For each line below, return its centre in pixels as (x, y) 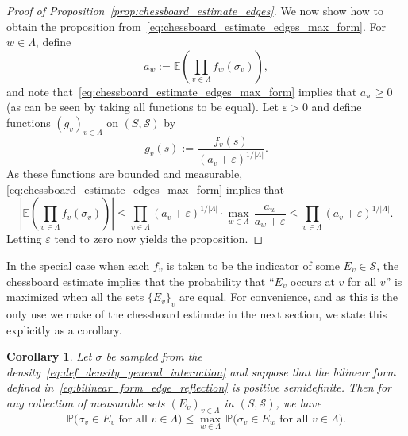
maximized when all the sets (75, 297)
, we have (298, 402)
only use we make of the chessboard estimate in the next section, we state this (197, 313)
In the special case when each (78, 265)
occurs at (313, 281)
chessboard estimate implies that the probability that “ (140, 281)
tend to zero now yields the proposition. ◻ (159, 239)
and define (337, 107)
